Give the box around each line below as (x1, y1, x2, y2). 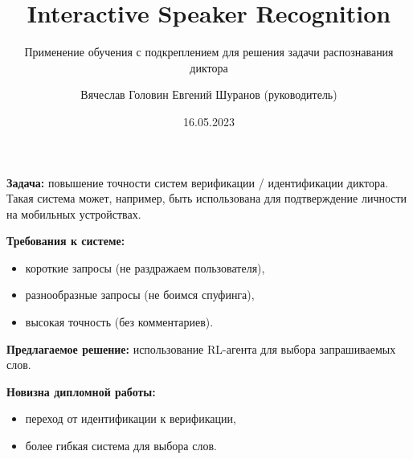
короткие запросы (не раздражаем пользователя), (25, 259, 265, 276)
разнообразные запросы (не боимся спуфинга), (25, 286, 255, 303)
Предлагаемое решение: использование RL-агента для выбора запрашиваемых (6, 340, 396, 357)
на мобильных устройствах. (6, 205, 141, 222)
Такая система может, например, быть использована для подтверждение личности (6, 190, 407, 207)
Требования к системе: (6, 232, 125, 249)
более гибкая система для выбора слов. (25, 437, 217, 454)
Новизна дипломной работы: (6, 383, 156, 400)
